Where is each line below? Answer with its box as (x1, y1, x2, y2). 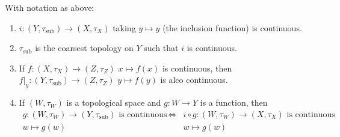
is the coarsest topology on (35, 41, 134, 54)
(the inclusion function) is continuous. (162, 21, 302, 34)
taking (113, 21, 136, 34)
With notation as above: (5, 1, 94, 13)
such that (144, 41, 179, 54)
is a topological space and (66, 96, 161, 109)
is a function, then (200, 96, 268, 109)
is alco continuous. (160, 73, 228, 86)
